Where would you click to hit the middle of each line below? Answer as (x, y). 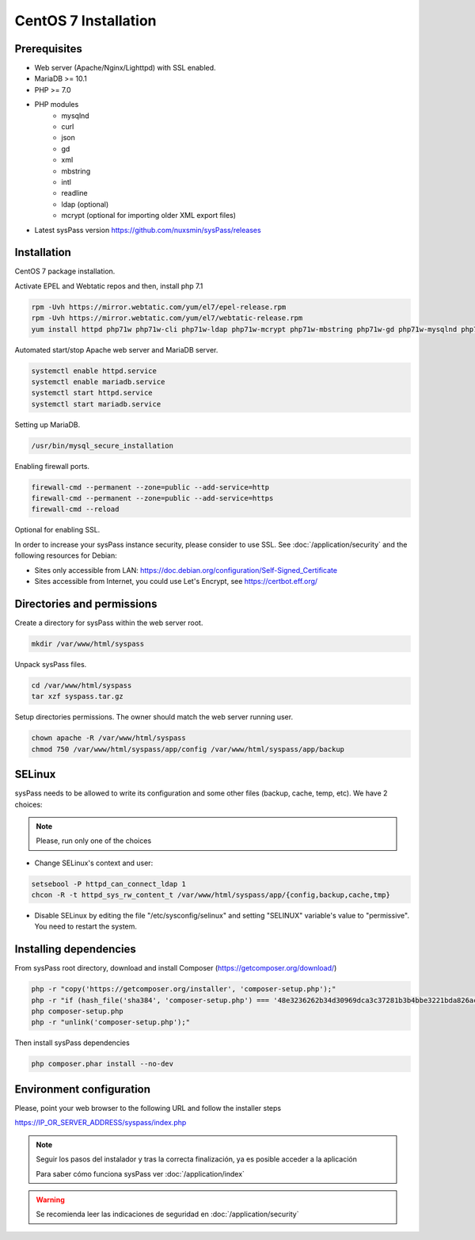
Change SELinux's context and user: (94, 863)
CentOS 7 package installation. (65, 271)
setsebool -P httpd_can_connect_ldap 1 (108, 884)
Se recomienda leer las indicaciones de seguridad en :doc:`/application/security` (167, 1214)
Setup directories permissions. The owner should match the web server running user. (154, 717)
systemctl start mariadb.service (96, 404)
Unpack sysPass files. (51, 664)
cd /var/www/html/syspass (82, 685)
